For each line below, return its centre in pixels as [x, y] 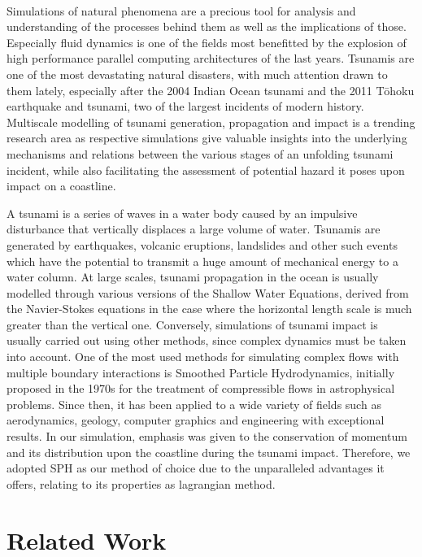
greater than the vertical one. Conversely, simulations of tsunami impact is [192, 324]
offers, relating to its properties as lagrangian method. [141, 483]
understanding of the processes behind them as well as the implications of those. [207, 26]
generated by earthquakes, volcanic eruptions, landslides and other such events [202, 244]
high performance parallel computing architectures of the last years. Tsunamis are [211, 58]
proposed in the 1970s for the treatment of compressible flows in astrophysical [201, 388]
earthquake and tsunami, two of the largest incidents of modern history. [185, 106]
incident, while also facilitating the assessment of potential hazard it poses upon [206, 170]
